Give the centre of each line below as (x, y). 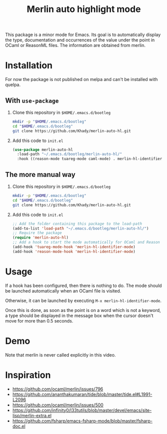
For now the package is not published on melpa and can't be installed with (82, 79)
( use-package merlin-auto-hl (43, 149)
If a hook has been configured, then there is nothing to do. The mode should (83, 285)
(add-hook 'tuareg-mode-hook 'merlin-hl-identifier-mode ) (74, 247)
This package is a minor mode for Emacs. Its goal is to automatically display (83, 35)
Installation (29, 65)
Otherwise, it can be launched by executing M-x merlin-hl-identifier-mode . (83, 300)
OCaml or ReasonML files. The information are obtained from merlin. (76, 45)
